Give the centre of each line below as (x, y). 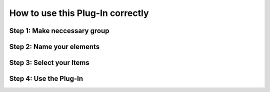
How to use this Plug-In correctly (79, 13)
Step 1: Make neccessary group (59, 31)
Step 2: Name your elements (54, 47)
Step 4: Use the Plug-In (46, 79)
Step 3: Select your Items (49, 63)
